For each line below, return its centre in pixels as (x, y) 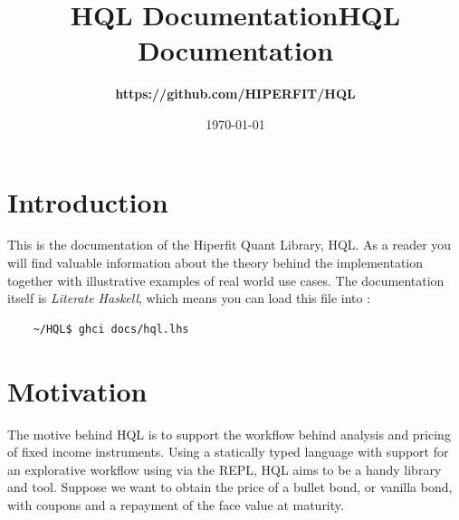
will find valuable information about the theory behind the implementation (215, 263)
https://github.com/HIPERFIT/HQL (235, 94)
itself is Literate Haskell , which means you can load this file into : (189, 298)
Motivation (77, 390)
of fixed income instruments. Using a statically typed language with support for (228, 452)
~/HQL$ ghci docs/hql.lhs (111, 329)
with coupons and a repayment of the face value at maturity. (176, 504)
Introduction (88, 201)
